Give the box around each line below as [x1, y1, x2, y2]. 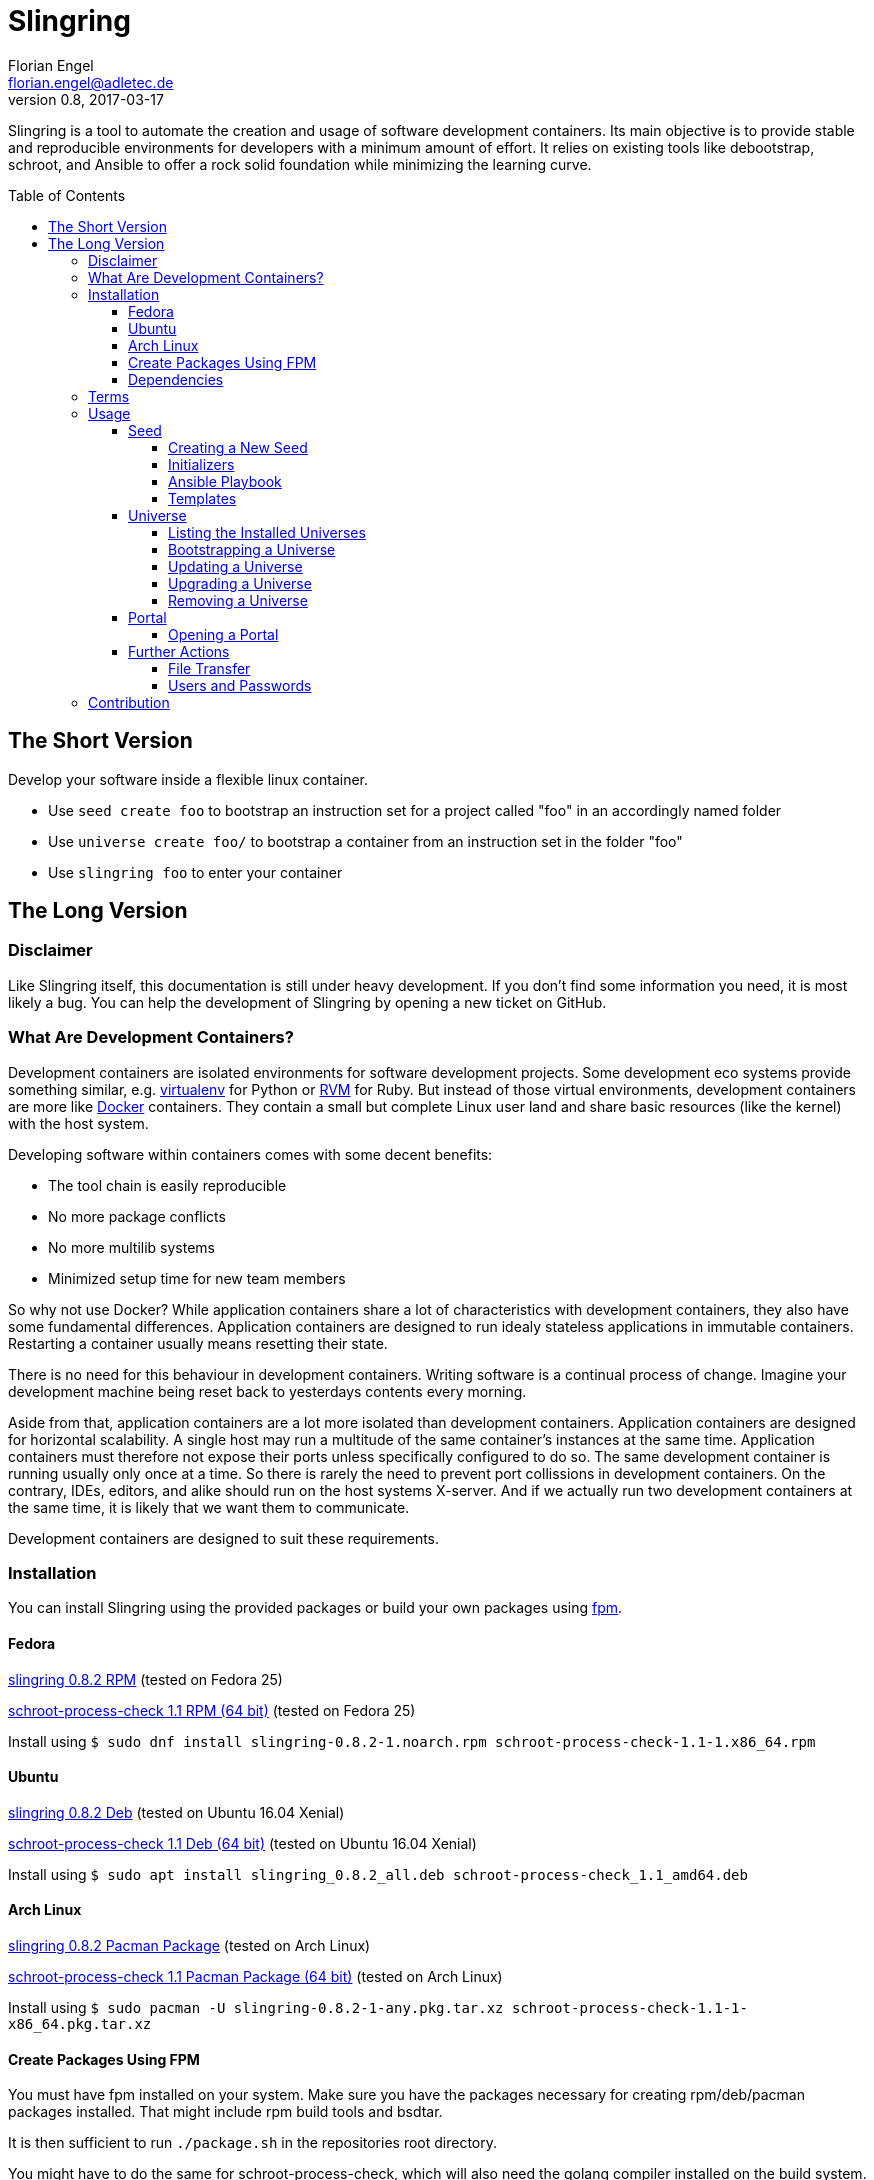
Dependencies [128, 370, 224, 388]
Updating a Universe [168, 557, 303, 575]
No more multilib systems [48, 1238, 215, 1256]
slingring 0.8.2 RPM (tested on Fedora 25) [8, 1670, 283, 1688]
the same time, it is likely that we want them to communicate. [8, 1498, 410, 1516]
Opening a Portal [168, 625, 279, 643]
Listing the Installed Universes [168, 523, 366, 541]
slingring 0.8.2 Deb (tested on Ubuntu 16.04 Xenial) [8, 1803, 345, 1821]
